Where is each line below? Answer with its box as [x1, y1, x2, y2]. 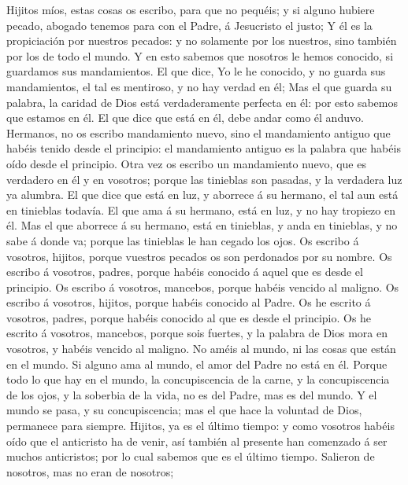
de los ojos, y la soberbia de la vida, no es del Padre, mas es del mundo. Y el [6, 386, 377, 402]
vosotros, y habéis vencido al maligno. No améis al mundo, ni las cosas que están [6, 340, 396, 357]
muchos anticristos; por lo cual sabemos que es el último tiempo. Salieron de [6, 448, 375, 465]
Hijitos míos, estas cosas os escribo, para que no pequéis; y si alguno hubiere [6, 2, 375, 17]
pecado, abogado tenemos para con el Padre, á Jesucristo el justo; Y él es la [6, 17, 373, 33]
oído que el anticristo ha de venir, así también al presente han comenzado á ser [6, 432, 388, 449]
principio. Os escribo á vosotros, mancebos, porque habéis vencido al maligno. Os [6, 278, 399, 295]
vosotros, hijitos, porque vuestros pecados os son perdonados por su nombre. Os [6, 248, 392, 264]
